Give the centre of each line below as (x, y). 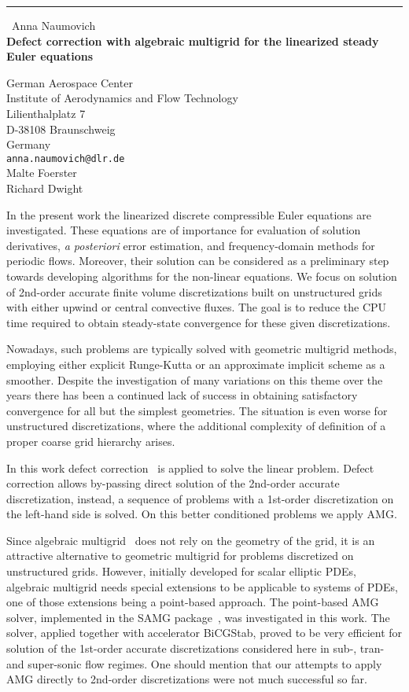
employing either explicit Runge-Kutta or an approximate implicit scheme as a (196, 364)
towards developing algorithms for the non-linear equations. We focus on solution (202, 276)
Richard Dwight (45, 188)
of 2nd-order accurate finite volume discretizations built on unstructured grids (194, 291)
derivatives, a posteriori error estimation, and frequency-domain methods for (191, 245)
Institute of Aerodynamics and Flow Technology (122, 98)
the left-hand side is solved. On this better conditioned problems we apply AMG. (202, 514)
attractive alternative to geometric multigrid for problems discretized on (180, 556)
